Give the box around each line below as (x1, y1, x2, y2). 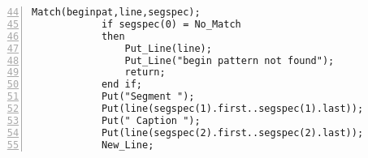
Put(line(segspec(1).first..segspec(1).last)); (101, 103, 364, 114)
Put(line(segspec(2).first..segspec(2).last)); (101, 126, 364, 139)
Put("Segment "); (101, 91, 195, 103)
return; (124, 66, 166, 79)
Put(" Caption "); (101, 114, 201, 126)
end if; (101, 79, 143, 91)
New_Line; (101, 139, 154, 151)
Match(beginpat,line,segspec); (32, 6, 201, 18)
